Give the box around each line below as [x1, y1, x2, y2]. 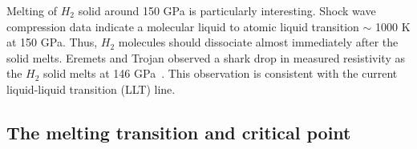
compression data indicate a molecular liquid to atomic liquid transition [6, 18, 359, 34]
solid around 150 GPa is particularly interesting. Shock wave [78, 2, 376, 18]
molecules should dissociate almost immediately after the [118, 34, 399, 50]
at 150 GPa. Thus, [6, 34, 98, 50]
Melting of [6, 2, 58, 18]
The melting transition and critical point [6, 119, 351, 144]
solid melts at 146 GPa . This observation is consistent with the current [43, 65, 398, 82]
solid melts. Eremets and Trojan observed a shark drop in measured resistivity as [6, 49, 405, 66]
